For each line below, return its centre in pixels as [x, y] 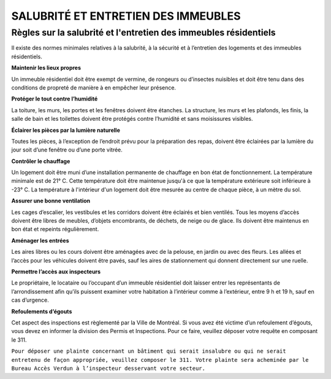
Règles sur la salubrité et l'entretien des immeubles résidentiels [143, 33]
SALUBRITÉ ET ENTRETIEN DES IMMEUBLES [126, 16]
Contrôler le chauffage [41, 161]
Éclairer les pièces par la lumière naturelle [66, 130]
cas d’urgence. [30, 300]
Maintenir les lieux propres [46, 68]
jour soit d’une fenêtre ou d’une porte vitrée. [67, 150]
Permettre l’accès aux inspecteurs [56, 271]
